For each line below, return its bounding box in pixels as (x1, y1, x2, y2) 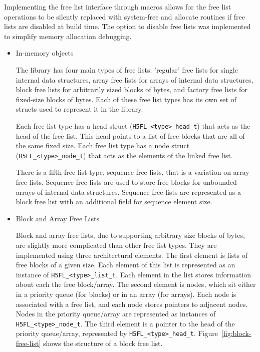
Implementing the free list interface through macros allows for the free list (4, 2, 231, 12)
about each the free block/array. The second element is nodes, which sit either (16, 279, 256, 289)
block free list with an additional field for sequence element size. (16, 196, 212, 207)
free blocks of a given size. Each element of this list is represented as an (16, 259, 235, 270)
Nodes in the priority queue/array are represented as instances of (16, 308, 216, 319)
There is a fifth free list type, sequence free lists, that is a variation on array (16, 167, 249, 177)
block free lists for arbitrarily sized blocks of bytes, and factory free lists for (16, 84, 247, 95)
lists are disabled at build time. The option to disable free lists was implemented (4, 21, 251, 32)
